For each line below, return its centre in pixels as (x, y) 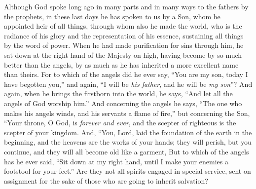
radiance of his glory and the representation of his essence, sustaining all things (124, 35)
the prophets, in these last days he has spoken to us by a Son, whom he (112, 16)
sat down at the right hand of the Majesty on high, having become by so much (123, 55)
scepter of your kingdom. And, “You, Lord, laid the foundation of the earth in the (128, 132)
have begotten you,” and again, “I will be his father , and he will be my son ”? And (128, 84)
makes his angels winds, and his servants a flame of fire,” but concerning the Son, (127, 113)
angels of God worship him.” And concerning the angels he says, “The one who (123, 103)
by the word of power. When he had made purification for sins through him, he (124, 45)
